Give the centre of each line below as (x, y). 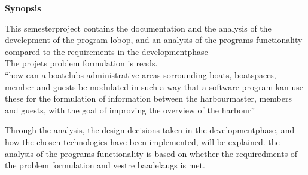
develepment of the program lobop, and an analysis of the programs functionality (154, 40)
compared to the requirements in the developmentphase (106, 51)
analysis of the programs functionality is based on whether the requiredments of (151, 153)
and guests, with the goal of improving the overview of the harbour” (130, 110)
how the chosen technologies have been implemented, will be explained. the (142, 141)
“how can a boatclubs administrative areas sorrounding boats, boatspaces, (141, 74)
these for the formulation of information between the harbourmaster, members (149, 98)
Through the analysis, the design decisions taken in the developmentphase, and (150, 130)
